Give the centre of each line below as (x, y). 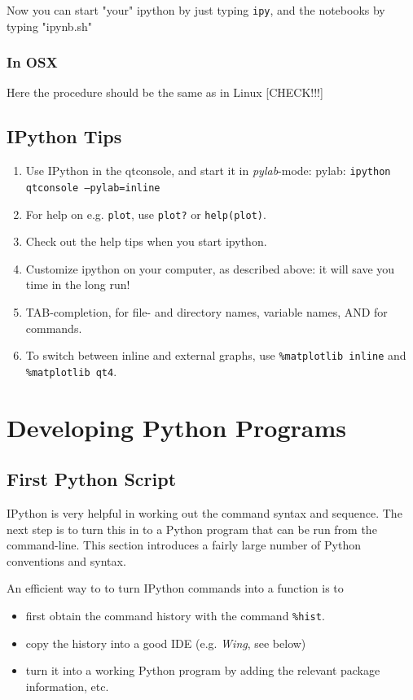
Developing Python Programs (176, 427)
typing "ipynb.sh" (50, 26)
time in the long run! (78, 284)
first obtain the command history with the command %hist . (175, 616)
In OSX (32, 62)
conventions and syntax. (66, 560)
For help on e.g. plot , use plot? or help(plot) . (146, 214)
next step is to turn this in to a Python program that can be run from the (192, 529)
